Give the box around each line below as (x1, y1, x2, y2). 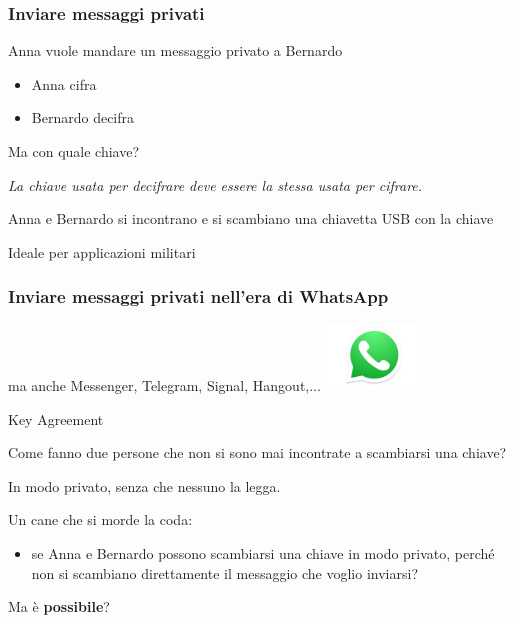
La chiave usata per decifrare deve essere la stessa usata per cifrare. (8, 174, 423, 195)
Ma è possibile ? (8, 596, 110, 617)
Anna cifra (31, 73, 97, 94)
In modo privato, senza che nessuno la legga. (8, 475, 281, 496)
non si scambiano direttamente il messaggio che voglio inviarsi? (31, 562, 418, 583)
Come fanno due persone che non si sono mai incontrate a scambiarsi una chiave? (8, 442, 507, 463)
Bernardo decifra (31, 107, 135, 128)
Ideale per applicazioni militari (8, 241, 196, 262)
